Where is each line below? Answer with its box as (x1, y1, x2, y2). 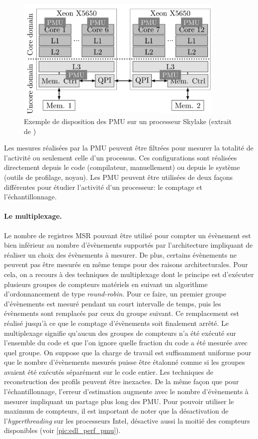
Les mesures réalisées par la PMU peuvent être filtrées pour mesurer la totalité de (4, 143, 254, 153)
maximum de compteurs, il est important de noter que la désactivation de (4, 406, 229, 416)
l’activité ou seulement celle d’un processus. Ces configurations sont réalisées (4, 152, 237, 162)
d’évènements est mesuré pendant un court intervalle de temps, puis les (4, 298, 221, 308)
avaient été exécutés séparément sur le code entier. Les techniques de (4, 366, 213, 377)
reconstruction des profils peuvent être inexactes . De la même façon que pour (4, 376, 239, 387)
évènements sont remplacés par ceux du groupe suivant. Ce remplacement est (4, 308, 239, 318)
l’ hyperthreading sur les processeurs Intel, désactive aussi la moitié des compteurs (4, 415, 250, 426)
